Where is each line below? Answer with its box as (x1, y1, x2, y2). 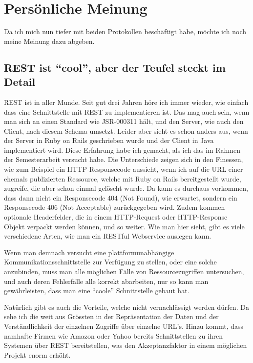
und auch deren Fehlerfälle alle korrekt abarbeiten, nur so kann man (4, 276, 209, 286)
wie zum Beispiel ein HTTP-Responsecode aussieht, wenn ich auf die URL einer (4, 164, 243, 174)
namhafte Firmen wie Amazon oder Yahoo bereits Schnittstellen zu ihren (4, 330, 223, 341)
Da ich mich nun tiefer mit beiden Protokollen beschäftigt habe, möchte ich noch (4, 26, 246, 37)
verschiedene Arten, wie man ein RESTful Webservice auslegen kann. (4, 231, 211, 241)
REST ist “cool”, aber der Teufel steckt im (4, 60, 226, 75)
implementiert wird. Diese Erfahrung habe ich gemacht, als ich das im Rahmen (4, 144, 240, 155)
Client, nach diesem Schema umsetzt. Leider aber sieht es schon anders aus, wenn (4, 125, 248, 136)
